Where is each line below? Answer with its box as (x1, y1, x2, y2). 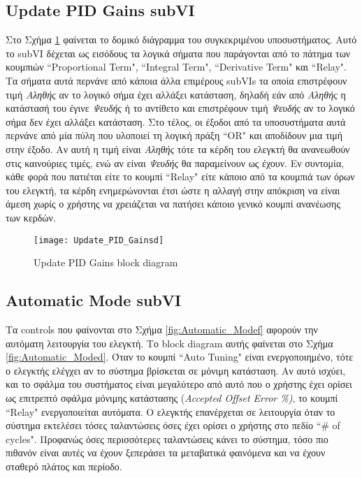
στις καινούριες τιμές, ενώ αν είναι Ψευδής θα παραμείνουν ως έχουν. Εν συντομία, (6, 155, 345, 170)
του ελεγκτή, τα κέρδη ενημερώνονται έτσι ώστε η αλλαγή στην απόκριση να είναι (6, 182, 340, 197)
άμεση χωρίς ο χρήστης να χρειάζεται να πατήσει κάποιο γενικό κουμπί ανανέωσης (6, 196, 340, 211)
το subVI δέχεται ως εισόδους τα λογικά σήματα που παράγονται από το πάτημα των (6, 45, 351, 60)
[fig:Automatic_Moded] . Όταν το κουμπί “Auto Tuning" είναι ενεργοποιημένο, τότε (6, 349, 354, 364)
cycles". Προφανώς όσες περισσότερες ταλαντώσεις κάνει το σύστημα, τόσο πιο (6, 431, 328, 446)
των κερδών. (6, 210, 56, 224)
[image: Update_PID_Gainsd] (34, 235, 164, 245)
